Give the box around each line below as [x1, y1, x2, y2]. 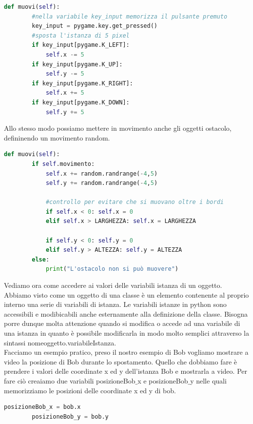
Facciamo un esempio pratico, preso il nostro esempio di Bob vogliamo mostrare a [4, 347, 249, 357]
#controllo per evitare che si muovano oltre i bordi [45, 199, 224, 206]
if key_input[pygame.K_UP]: [32, 61, 123, 68]
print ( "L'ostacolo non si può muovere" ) [45, 265, 178, 273]
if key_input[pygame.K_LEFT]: [32, 41, 130, 49]
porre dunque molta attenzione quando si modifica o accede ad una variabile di [4, 318, 240, 328]
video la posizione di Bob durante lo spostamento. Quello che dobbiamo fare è [4, 356, 237, 366]
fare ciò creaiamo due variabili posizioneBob [4, 375, 136, 385]
